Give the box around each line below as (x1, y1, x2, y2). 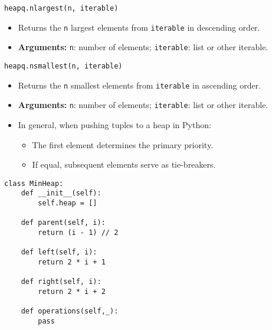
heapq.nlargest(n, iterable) (4, 4, 119, 12)
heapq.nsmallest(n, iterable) (4, 61, 123, 70)
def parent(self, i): (21, 218, 106, 227)
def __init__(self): (21, 189, 101, 198)
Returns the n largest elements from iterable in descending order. (18, 21, 260, 33)
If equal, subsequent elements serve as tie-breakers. (32, 158, 216, 171)
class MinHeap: (4, 179, 64, 188)
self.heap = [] (38, 199, 97, 208)
